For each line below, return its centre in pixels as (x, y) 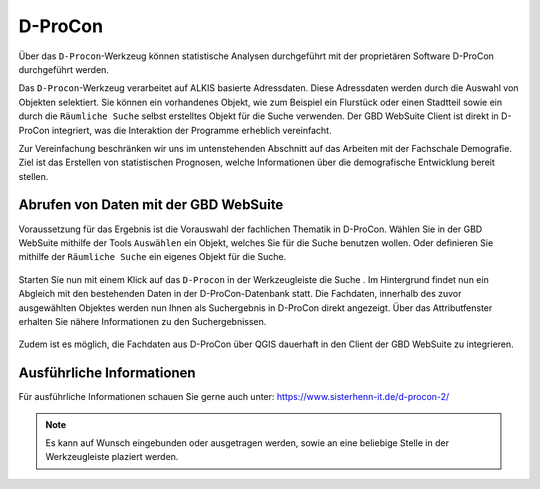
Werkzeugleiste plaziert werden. (112, 457)
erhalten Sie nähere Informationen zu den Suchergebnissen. (142, 321)
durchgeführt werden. (64, 69)
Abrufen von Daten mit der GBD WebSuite (151, 205)
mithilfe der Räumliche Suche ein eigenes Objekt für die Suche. (152, 257)
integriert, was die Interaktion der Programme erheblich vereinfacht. (191, 130)
